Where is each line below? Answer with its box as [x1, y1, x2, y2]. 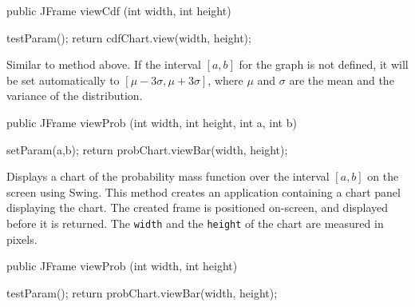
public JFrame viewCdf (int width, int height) [6, 2, 231, 18]
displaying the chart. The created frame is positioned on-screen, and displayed [6, 199, 389, 216]
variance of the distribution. [6, 87, 143, 104]
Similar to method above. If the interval [6, 56, 201, 73]
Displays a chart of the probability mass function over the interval [6, 168, 330, 185]
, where [207, 71, 243, 88]
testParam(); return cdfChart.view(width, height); [6, 29, 251, 46]
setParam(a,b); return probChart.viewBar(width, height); [6, 141, 288, 157]
